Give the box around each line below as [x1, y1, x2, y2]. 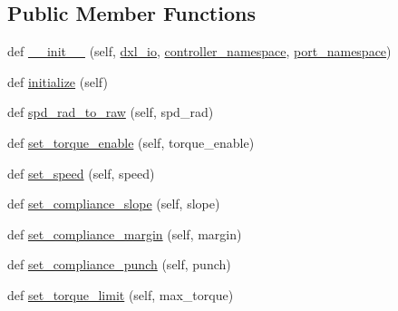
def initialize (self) [7, 72, 108, 91]
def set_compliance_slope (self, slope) [7, 194, 220, 213]
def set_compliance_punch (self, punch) [7, 255, 231, 274]
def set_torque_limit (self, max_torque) [7, 285, 234, 304]
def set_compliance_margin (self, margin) [7, 224, 242, 243]
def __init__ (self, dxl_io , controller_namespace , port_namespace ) [7, 42, 392, 61]
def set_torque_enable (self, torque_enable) [7, 132, 255, 151]
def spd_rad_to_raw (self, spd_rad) [7, 102, 214, 121]
